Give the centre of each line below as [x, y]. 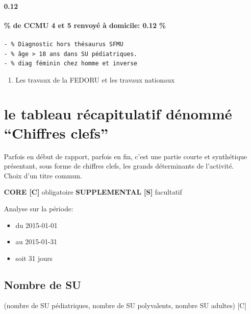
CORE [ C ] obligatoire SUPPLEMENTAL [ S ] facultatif [93, 192]
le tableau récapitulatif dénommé [118, 113]
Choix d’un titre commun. [43, 175]
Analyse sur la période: [39, 209]
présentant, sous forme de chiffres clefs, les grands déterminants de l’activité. [119, 166]
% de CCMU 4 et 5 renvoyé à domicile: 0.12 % [85, 25]
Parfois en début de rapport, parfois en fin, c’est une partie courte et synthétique [125, 156]
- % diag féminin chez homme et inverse [71, 64]
